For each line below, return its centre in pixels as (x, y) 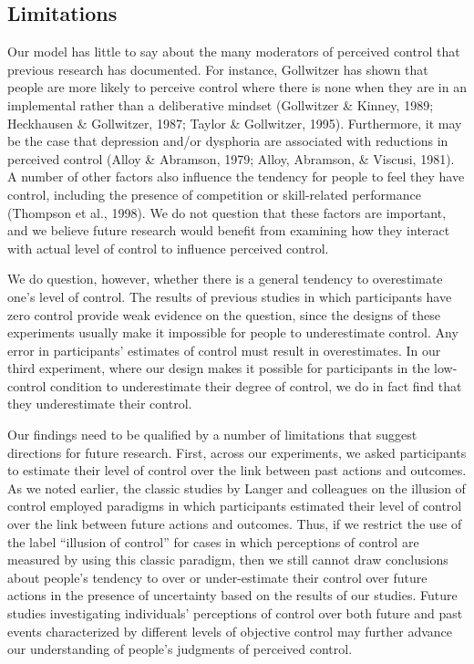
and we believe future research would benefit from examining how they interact (229, 230)
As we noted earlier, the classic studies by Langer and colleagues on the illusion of (237, 488)
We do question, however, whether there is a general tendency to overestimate (225, 279)
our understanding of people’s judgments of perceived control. (180, 649)
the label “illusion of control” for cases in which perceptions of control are (213, 541)
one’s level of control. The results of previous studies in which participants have (230, 296)
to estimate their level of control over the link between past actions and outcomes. (237, 470)
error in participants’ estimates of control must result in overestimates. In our (224, 350)
